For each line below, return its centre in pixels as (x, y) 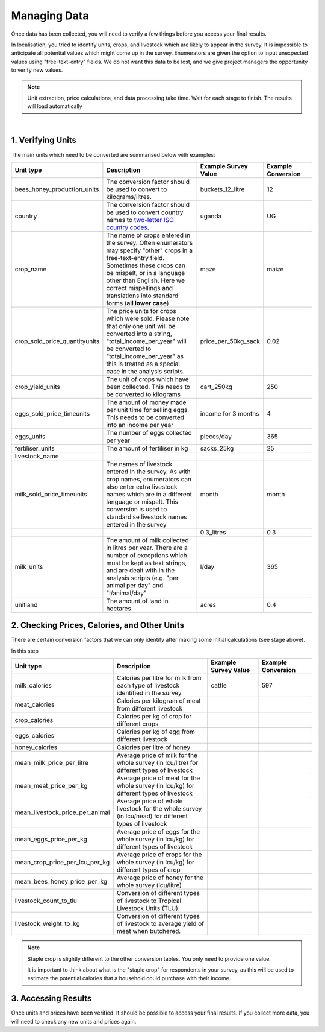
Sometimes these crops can (146, 265)
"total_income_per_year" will (146, 341)
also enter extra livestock (142, 487)
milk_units (29, 566)
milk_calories (33, 686)
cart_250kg (216, 387)
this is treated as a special (143, 364)
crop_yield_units (37, 387)
